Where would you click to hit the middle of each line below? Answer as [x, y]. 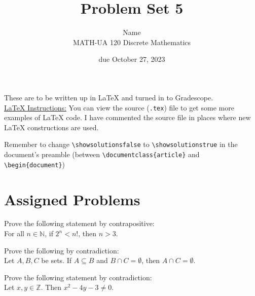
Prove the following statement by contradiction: [78, 277]
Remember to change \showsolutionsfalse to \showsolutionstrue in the [121, 144]
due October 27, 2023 [132, 59]
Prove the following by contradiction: [62, 250]
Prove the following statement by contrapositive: [79, 223]
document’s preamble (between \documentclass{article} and [102, 154]
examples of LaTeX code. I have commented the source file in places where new [128, 117]
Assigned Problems [72, 199]
